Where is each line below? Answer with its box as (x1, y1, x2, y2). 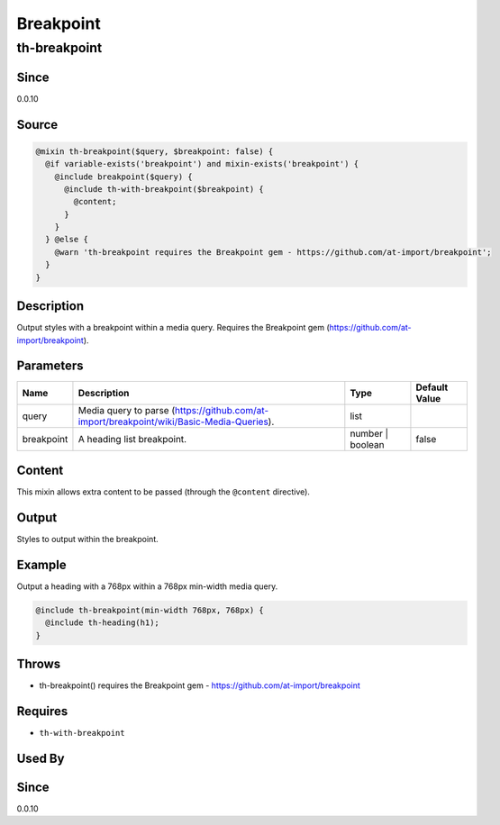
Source (16, 117, 59, 132)
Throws (16, 656, 61, 671)
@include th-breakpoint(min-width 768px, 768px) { (35, 604, 265, 615)
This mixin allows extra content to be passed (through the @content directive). (16, 486, 311, 497)
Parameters (16, 358, 84, 374)
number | (350, 428, 389, 440)
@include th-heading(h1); (45, 618, 159, 628)
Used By (16, 750, 65, 766)
